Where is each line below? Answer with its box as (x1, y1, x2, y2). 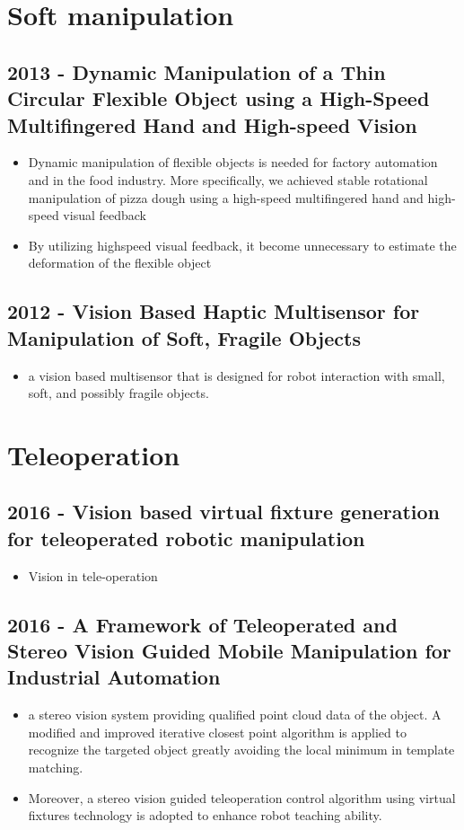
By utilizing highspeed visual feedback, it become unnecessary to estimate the (28, 235, 457, 254)
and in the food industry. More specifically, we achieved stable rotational (28, 170, 428, 189)
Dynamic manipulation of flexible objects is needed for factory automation (28, 153, 438, 172)
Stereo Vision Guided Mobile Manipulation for (7, 637, 451, 665)
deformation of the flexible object (28, 253, 212, 272)
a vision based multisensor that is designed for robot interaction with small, (28, 366, 445, 384)
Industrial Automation (7, 663, 221, 691)
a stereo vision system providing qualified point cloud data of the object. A (28, 705, 442, 724)
